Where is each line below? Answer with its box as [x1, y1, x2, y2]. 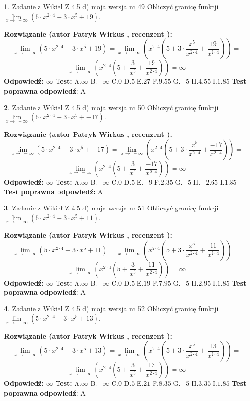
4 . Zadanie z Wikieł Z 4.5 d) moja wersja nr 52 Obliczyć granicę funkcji [4, 303, 219, 313]
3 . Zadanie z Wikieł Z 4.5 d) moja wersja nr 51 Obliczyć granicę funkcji [4, 203, 219, 213]
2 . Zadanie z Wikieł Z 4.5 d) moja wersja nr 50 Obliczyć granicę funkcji [4, 102, 219, 112]
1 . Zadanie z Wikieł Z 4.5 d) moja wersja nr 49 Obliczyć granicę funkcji [4, 1, 219, 11]
